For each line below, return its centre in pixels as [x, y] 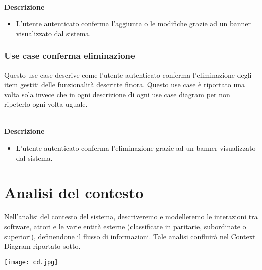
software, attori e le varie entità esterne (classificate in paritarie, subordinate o [125, 226]
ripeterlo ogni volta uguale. [46, 104]
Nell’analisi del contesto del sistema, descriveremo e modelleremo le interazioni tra [131, 216]
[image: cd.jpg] [31, 262]
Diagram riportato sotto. [42, 246]
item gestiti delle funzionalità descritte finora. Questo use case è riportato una [125, 84]
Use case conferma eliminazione [70, 56]
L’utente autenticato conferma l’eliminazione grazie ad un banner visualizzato [136, 148]
